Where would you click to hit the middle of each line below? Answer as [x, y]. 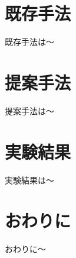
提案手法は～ [29, 110]
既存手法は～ [29, 42]
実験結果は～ [29, 180]
